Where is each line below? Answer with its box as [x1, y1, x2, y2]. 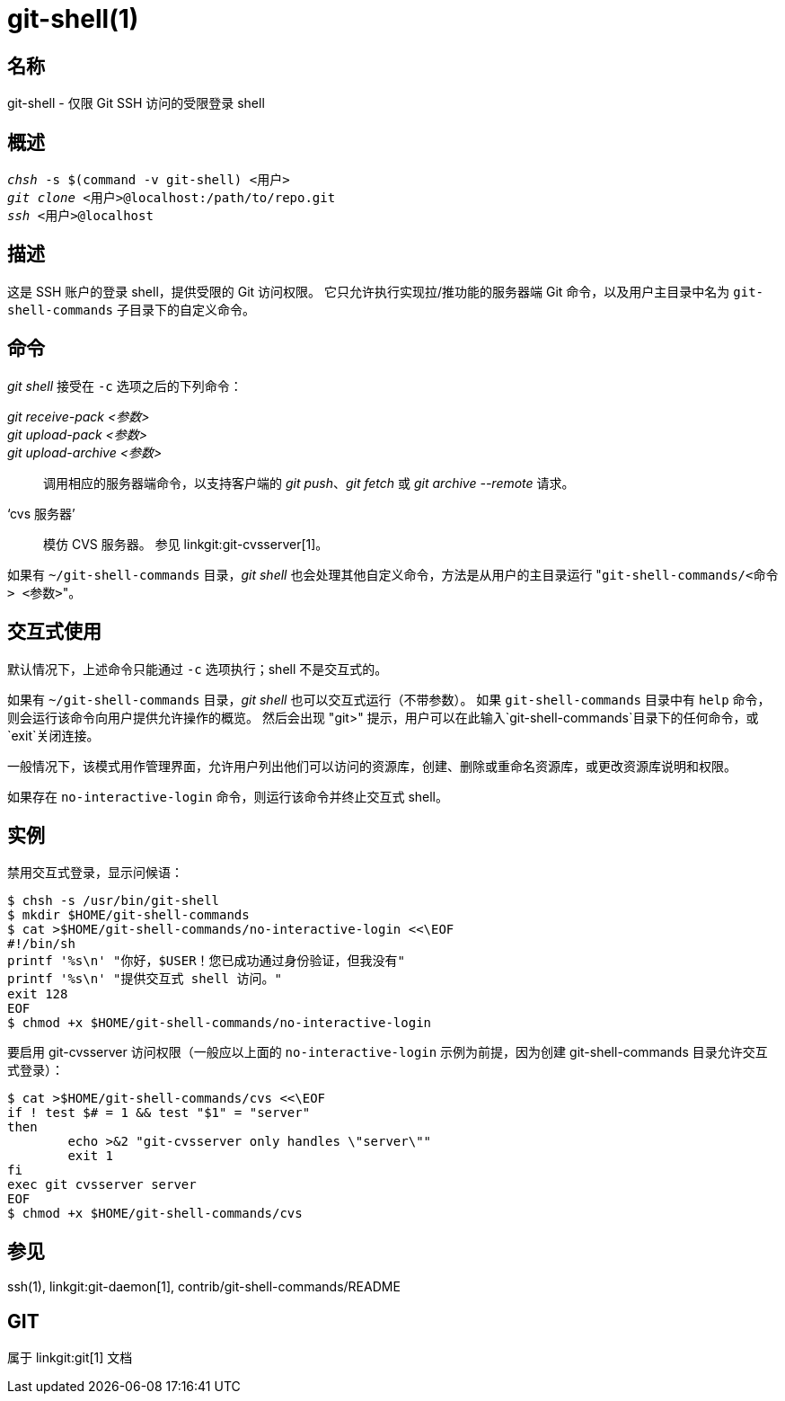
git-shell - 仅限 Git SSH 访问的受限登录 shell [7, 95, 265, 111]
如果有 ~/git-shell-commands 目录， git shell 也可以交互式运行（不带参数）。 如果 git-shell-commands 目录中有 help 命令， [7, 691, 771, 707]
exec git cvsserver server [7, 1177, 197, 1193]
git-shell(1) [7, 4, 139, 34]
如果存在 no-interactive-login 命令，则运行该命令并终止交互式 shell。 [7, 788, 449, 804]
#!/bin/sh [7, 936, 75, 952]
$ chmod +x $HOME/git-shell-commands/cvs [7, 1206, 303, 1221]
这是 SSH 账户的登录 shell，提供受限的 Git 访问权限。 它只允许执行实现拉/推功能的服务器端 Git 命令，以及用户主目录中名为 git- [7, 283, 764, 299]
